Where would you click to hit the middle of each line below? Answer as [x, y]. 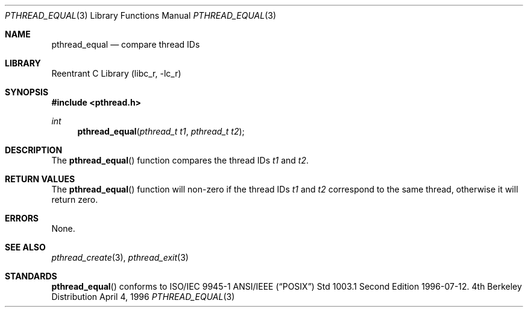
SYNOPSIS [27, 92]
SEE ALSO [25, 247]
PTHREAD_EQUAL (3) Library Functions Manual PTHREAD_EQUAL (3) [140, 15]
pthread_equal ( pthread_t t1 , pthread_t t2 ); [161, 131]
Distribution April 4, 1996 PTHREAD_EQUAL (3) [143, 297]
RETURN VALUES [40, 179]
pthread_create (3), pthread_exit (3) [120, 257]
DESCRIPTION [34, 150]
